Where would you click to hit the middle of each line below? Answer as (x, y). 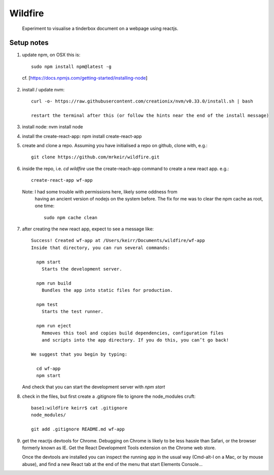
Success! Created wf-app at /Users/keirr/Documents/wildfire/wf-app (118, 241)
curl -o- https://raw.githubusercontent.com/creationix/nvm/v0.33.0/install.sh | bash (142, 101)
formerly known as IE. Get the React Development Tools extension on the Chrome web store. (119, 448)
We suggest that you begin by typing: (79, 354)
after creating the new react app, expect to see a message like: (88, 229)
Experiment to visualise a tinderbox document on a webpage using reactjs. (100, 28)
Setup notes (29, 43)
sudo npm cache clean (71, 217)
